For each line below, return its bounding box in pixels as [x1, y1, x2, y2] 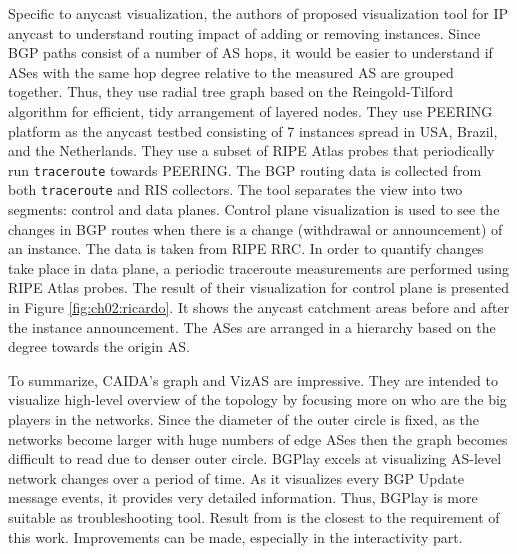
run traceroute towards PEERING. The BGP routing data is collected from [8, 159, 482, 180]
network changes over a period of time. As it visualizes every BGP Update [8, 467, 464, 488]
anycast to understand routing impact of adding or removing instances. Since [8, 22, 481, 43]
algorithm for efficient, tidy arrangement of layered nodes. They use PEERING [8, 100, 493, 121]
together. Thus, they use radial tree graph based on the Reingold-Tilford [8, 81, 454, 102]
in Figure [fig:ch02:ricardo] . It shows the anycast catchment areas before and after [8, 297, 510, 318]
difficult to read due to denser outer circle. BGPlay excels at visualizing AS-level [8, 448, 502, 469]
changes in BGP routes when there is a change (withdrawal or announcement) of [8, 218, 503, 239]
